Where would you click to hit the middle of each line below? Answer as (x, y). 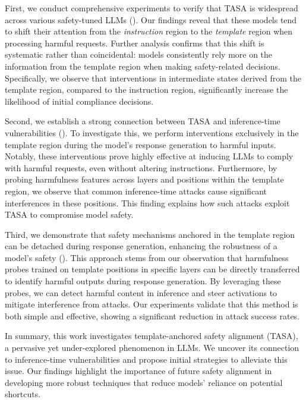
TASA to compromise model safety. (69, 214)
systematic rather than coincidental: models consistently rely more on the (139, 54)
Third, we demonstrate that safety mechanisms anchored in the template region (150, 234)
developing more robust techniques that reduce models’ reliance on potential (144, 382)
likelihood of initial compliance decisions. (79, 101)
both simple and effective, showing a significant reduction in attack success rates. (152, 315)
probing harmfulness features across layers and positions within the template (144, 179)
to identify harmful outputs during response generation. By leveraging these (143, 281)
